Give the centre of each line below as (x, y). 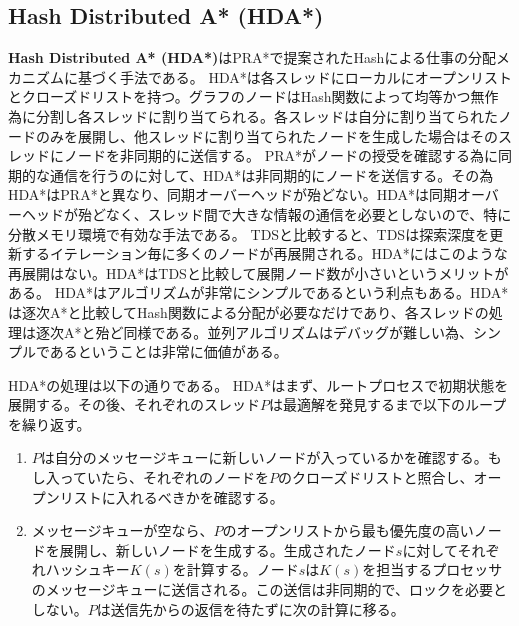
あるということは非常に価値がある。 (168, 351)
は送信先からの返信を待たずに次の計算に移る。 (250, 608)
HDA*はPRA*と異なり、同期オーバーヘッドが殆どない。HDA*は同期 (232, 194)
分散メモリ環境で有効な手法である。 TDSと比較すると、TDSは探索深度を (249, 233)
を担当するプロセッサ (432, 569)
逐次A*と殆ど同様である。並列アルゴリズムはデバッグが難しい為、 (254, 331)
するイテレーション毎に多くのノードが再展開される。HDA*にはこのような (264, 253)
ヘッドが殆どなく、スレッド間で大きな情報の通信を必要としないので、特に (266, 213)
